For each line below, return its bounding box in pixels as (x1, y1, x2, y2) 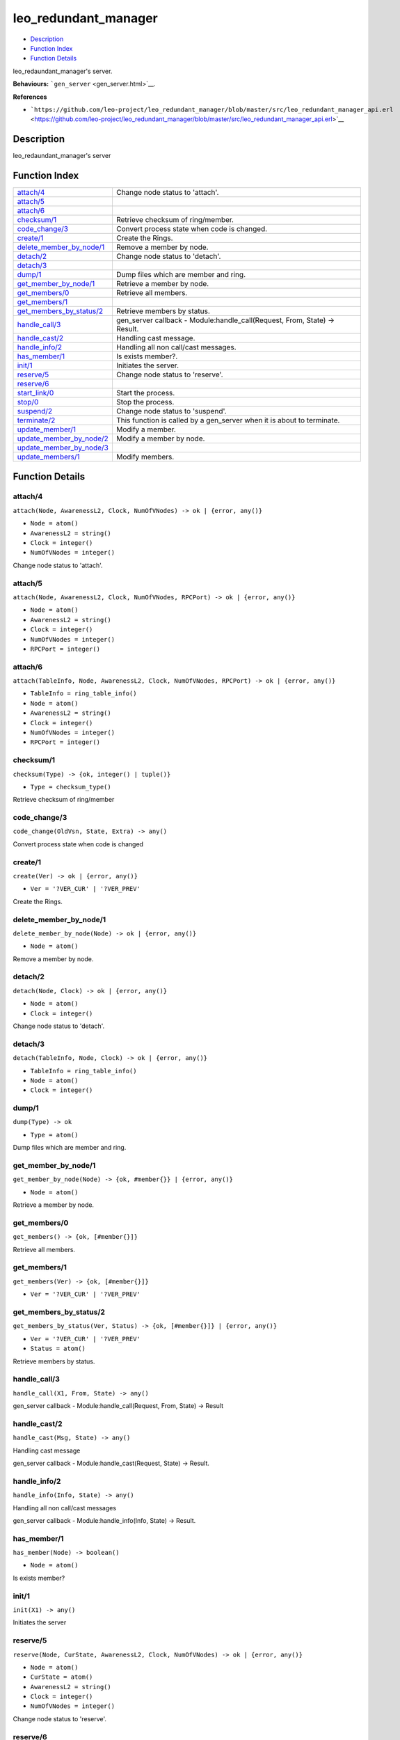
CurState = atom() (30, 1673, 93, 1681)
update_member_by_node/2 (17, 434, 109, 443)
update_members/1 (17, 452, 80, 462)
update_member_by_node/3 (17, 443, 109, 452)
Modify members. (115, 452, 175, 462)
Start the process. (115, 388, 175, 398)
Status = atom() (30, 1345, 86, 1353)
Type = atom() (30, 1131, 79, 1139)
